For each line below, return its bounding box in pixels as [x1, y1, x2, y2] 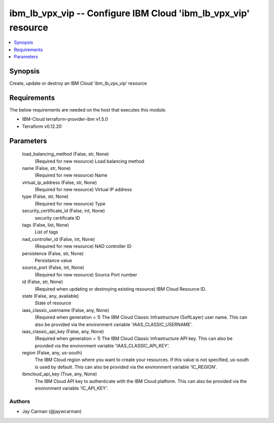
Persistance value [35, 257, 72, 263]
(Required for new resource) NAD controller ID [35, 243, 132, 250]
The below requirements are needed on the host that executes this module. [9, 107, 167, 113]
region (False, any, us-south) [22, 350, 82, 356]
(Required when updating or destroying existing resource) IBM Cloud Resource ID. [35, 286, 207, 292]
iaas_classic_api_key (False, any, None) [22, 328, 104, 334]
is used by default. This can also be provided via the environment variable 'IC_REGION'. [35, 364, 218, 370]
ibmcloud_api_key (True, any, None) [22, 371, 97, 377]
